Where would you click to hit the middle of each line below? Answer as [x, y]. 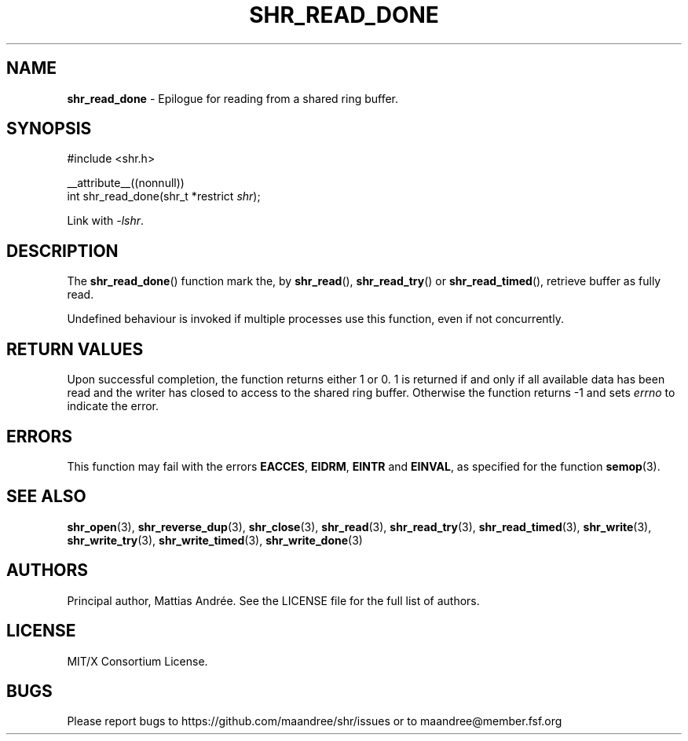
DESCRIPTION [62, 251]
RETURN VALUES [75, 349]
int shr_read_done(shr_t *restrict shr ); [164, 196]
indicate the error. [113, 406]
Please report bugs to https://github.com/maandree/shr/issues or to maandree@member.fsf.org [315, 721]
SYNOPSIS [49, 129]
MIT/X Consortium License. [137, 661]
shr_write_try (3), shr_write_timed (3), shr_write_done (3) [215, 540]
